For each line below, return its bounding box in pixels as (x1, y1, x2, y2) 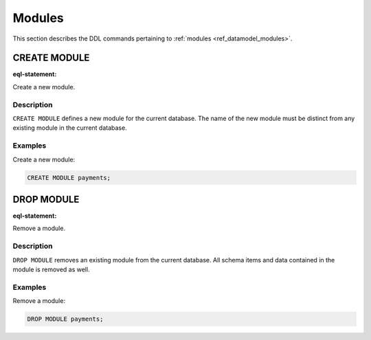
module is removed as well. (12, 265, 90, 273)
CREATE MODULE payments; (27, 174, 111, 181)
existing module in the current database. (12, 124, 127, 132)
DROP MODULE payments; (27, 315, 104, 323)
